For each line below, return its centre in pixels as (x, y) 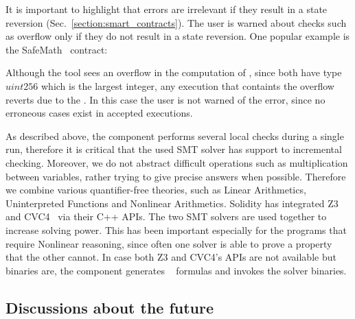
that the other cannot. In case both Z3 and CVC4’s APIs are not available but (171, 257)
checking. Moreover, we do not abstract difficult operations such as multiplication (177, 162)
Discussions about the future (110, 307)
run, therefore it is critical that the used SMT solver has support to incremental (174, 149)
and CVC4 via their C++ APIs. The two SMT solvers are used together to (166, 216)
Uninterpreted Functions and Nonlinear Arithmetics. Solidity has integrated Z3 (172, 203)
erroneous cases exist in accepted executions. (99, 113)
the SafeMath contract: (57, 49)
